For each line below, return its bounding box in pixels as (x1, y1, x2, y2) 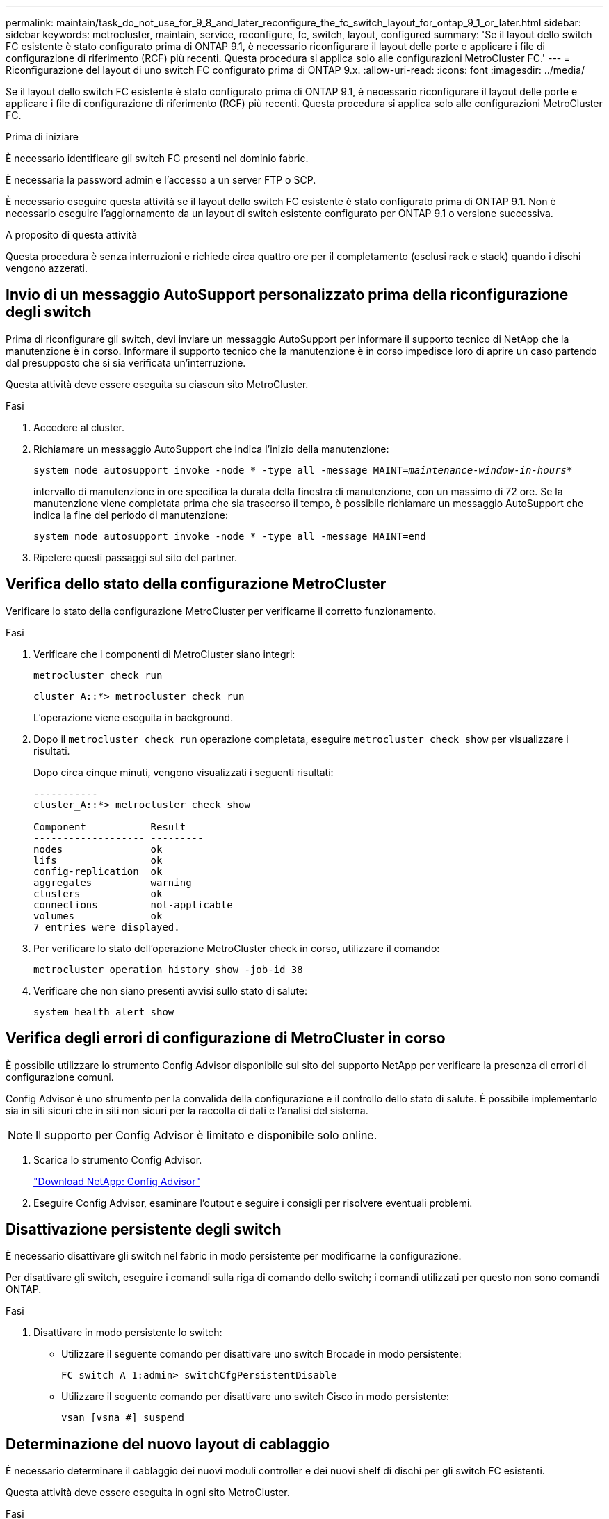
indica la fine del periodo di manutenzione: (33, 508, 229, 521)
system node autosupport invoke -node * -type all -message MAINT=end (33, 530, 426, 542)
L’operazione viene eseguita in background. (33, 711, 234, 723)
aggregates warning (33, 876, 192, 888)
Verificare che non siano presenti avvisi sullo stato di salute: (33, 984, 308, 997)
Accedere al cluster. (33, 421, 124, 433)
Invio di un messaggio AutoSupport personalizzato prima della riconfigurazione (6, 286, 569, 304)
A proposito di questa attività (6, 229, 138, 241)
